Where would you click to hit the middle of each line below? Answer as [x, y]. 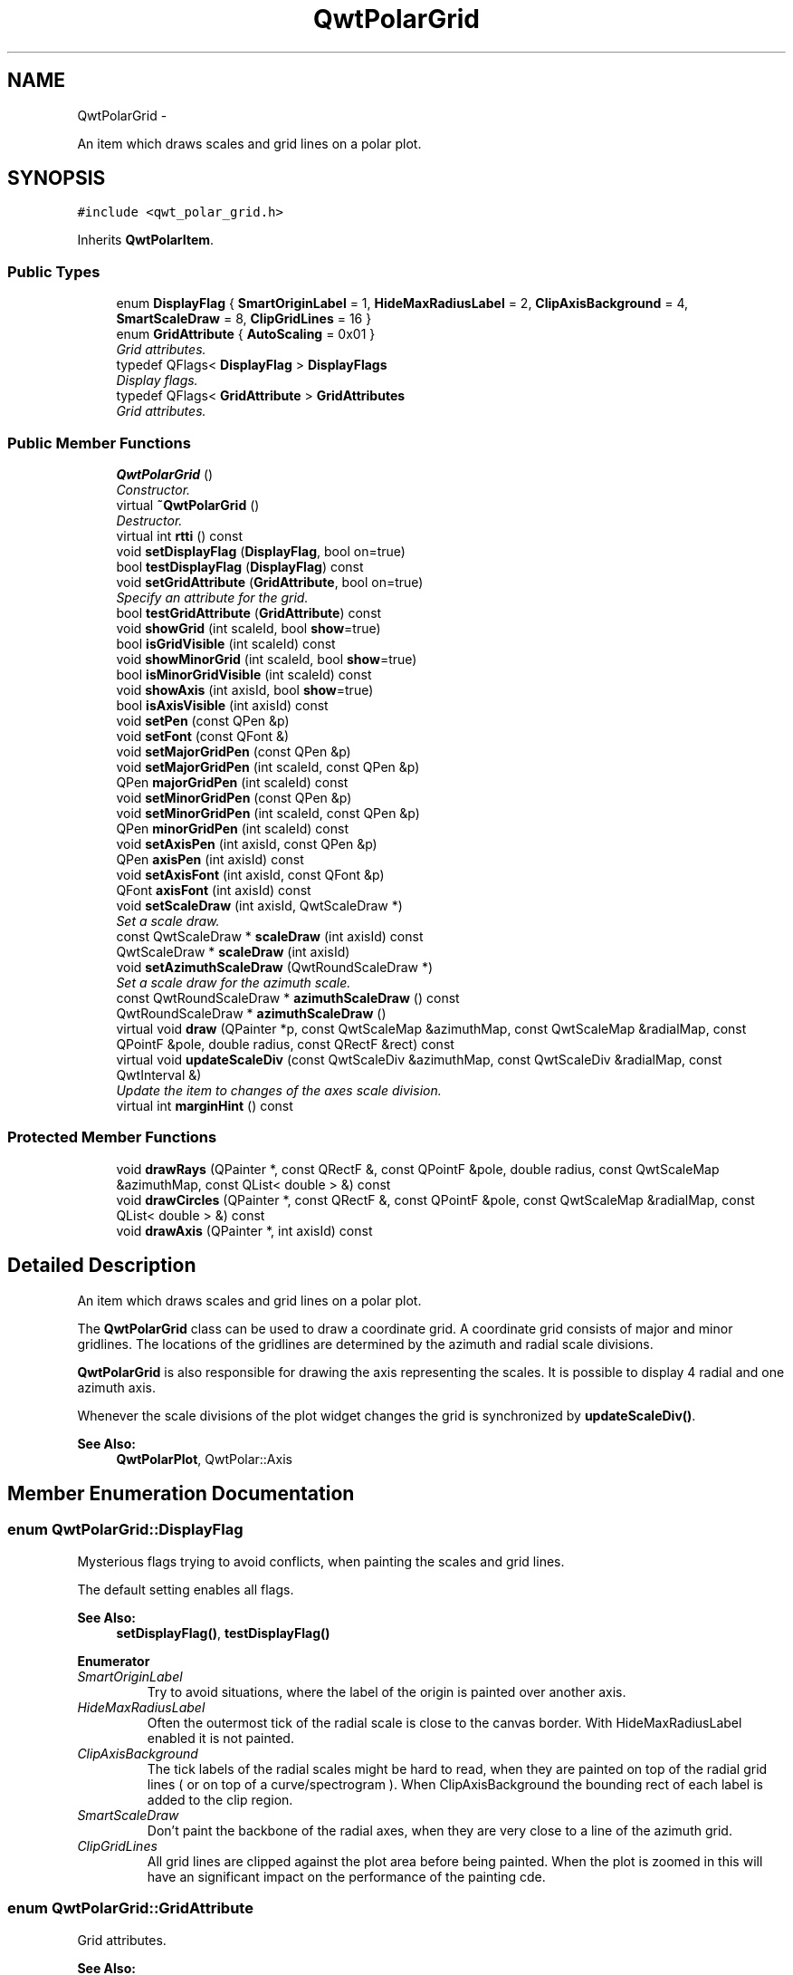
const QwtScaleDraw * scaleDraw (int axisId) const [270, 936]
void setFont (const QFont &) [203, 736]
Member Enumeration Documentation [181, 1493]
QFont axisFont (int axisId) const [214, 890]
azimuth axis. [117, 1387]
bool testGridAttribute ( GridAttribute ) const [249, 612]
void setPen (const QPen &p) [203, 720]
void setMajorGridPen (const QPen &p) [234, 751]
